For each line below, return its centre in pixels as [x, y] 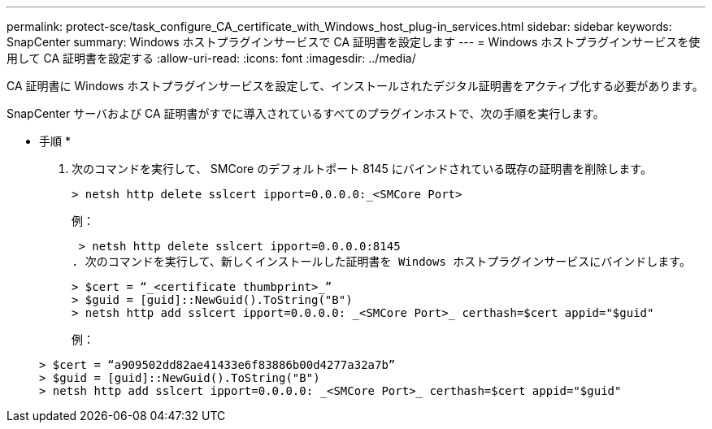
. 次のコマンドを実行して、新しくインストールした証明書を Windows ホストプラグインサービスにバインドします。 [381, 262]
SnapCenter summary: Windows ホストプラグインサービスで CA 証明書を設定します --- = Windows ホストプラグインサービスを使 [354, 42]
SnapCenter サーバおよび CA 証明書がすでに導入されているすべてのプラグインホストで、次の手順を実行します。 [306, 113]
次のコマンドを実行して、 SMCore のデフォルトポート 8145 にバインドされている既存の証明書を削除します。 [362, 169]
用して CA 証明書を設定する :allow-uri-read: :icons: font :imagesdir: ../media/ [211, 58]
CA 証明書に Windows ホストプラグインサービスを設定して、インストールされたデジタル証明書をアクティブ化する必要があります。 [355, 86]
